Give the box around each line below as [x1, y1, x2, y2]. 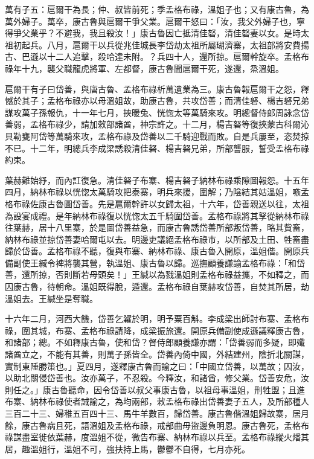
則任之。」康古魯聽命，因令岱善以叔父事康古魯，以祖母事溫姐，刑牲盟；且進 [5, 383, 305, 396]
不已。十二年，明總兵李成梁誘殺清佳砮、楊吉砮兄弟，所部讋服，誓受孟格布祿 [5, 141, 309, 154]
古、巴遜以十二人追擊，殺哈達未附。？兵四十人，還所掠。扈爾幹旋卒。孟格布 [5, 50, 309, 63]
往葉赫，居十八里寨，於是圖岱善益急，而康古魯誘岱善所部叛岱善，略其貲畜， [5, 221, 309, 234]
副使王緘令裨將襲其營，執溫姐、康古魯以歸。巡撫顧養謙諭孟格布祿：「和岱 [13, 256, 305, 269]
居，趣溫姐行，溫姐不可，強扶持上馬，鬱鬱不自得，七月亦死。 [5, 442, 250, 455]
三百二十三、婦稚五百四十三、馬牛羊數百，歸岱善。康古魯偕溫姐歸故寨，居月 [5, 407, 309, 419]
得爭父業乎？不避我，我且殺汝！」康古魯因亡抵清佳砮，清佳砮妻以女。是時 [5, 27, 301, 39]
